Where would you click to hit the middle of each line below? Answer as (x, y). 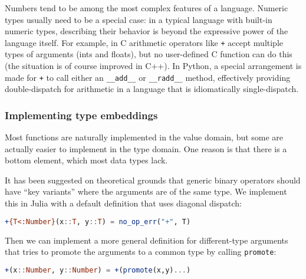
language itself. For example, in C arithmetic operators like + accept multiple (144, 42)
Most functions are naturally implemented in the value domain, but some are (144, 137)
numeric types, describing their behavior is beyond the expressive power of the (147, 31)
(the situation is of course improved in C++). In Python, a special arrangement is (153, 66)
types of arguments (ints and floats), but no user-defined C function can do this (149, 54)
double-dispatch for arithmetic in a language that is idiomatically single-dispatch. (152, 89)
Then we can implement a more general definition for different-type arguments (147, 240)
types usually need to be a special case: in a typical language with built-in (139, 19)
